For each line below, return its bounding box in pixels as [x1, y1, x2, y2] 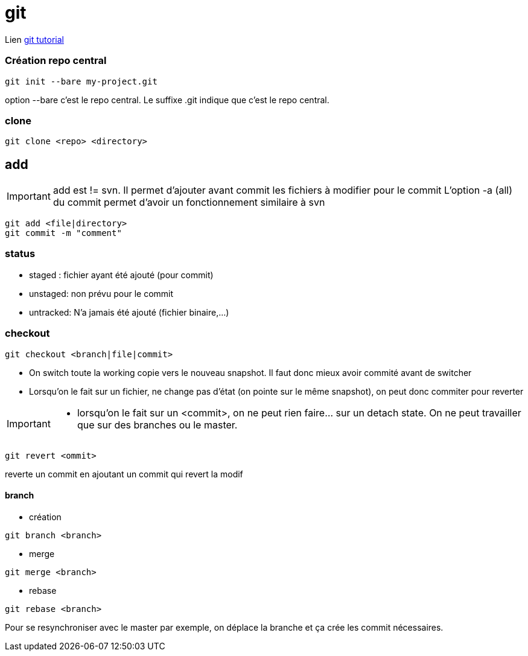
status [5, 247, 36, 260]
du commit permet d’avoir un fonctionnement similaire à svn [52, 196, 325, 209]
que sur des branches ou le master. [77, 418, 238, 431]
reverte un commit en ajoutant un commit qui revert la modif [5, 468, 243, 479]
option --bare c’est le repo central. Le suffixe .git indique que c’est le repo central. [5, 94, 329, 105]
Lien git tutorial [5, 34, 64, 45]
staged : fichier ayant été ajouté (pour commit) [29, 269, 214, 280]
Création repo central [5, 54, 107, 67]
